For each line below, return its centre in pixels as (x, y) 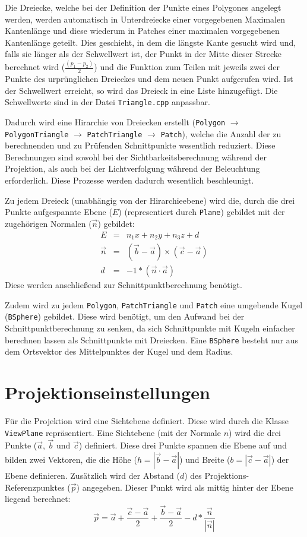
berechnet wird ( (35, 67)
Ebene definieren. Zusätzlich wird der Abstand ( (92, 475)
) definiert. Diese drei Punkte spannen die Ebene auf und (183, 445)
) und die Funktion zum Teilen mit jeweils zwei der (187, 67)
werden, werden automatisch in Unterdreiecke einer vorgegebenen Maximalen (145, 19)
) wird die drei (255, 432)
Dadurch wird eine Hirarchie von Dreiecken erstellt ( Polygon (115, 121)
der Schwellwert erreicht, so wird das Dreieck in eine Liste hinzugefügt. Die (141, 90)
